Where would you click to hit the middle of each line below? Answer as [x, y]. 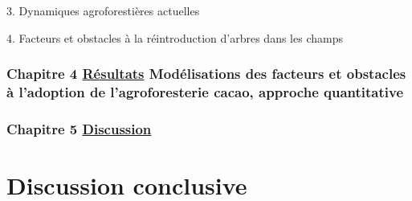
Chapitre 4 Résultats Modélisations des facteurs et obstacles [206, 74]
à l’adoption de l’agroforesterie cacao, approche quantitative [205, 92]
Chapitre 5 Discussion [79, 128]
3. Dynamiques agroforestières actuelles [103, 10]
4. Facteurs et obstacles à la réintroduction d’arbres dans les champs [175, 37]
